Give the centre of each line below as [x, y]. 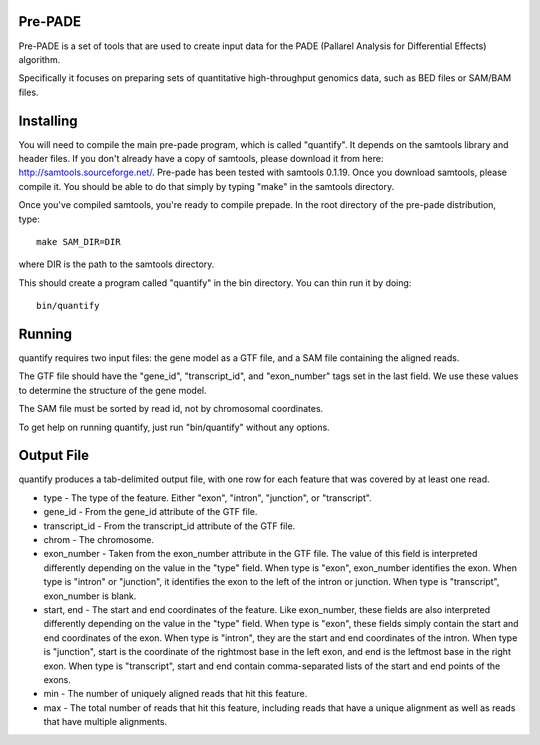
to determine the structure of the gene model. [112, 390]
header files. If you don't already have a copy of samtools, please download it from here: [201, 158]
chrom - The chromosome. [99, 540]
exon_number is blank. [90, 596]
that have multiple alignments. [105, 722]
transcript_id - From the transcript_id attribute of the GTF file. [169, 526]
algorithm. [39, 59]
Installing [48, 120]
